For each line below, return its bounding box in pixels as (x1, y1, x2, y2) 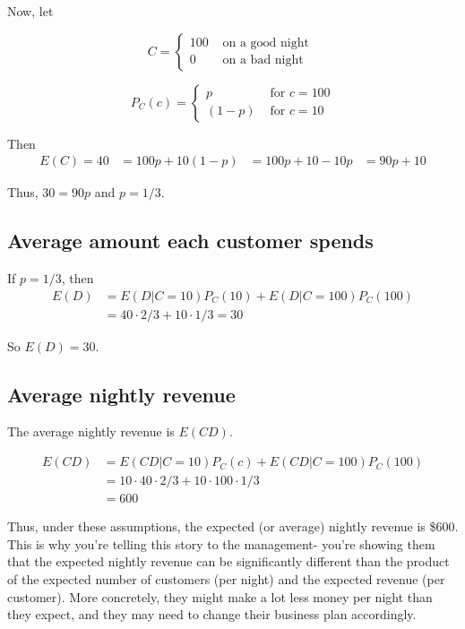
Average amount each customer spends (7, 227, 374, 254)
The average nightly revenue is (7, 422, 175, 441)
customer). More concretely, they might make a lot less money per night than (7, 587, 433, 606)
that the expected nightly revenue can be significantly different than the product (7, 552, 450, 571)
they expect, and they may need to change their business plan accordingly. (7, 605, 417, 624)
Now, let (7, 2, 54, 20)
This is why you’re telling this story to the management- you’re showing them (7, 534, 435, 553)
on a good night (222, 37, 309, 50)
